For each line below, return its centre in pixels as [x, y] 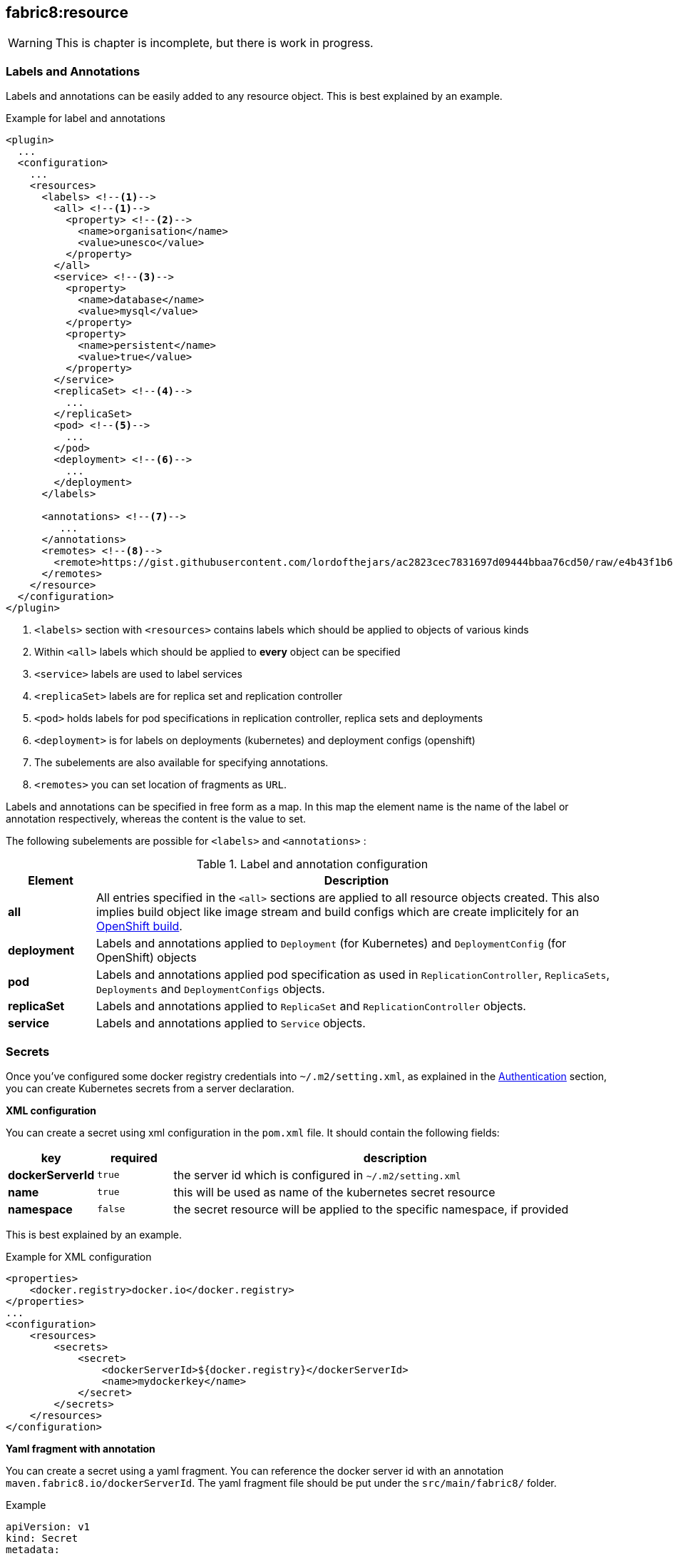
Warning [30, 43]
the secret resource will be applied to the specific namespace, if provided [371, 1209]
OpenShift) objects [146, 958]
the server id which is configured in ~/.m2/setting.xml [317, 1175]
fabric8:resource [67, 12]
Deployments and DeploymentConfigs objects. [210, 989]
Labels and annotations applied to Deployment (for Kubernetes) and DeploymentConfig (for [331, 944]
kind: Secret [42, 1538]
